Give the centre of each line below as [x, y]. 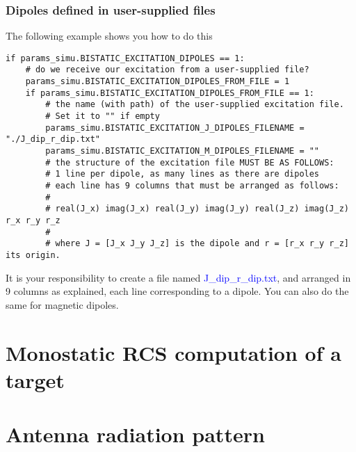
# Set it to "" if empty [103, 116]
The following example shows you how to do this [109, 36]
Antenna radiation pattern [135, 434]
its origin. [33, 255]
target [35, 379]
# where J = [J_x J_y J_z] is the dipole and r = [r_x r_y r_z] [197, 244]
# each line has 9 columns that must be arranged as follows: [192, 186]
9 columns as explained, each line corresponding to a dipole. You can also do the [177, 291]
